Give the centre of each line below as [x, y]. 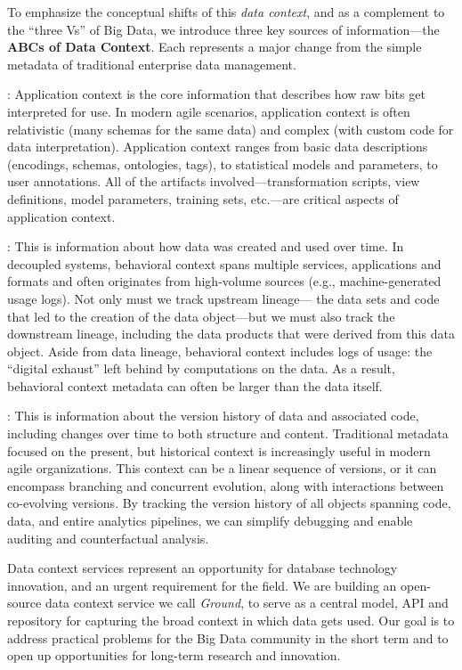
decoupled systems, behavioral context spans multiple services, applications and [224, 263]
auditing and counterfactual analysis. [108, 538]
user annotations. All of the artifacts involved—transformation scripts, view [214, 181]
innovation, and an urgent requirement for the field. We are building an [202, 585]
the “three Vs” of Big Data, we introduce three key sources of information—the [223, 29]
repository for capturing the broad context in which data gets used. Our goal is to [231, 620]
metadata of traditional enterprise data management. [152, 64]
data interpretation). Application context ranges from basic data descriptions [218, 147]
